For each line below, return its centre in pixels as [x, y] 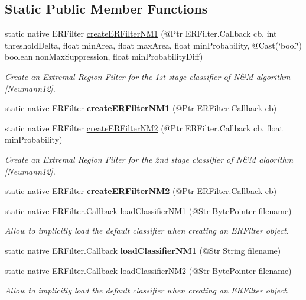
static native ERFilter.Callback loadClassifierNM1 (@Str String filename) [143, 250]
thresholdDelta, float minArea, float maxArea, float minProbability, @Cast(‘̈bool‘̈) [153, 45]
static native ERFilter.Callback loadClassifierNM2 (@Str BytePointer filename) [148, 270]
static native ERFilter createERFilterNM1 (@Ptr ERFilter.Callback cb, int [141, 33]
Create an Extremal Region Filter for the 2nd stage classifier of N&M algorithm [149, 159]
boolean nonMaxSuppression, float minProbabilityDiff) [104, 57]
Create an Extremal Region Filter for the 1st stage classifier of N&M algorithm [148, 76]
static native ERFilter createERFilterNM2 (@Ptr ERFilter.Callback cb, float [144, 128]
